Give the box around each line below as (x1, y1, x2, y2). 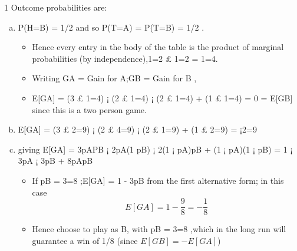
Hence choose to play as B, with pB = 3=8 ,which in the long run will (32, 223, 286, 235)
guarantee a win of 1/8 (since (32, 234, 138, 246)
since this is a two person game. (32, 103, 147, 115)
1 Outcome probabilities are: (4, 1, 107, 13)
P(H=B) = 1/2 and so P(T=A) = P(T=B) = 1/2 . (18, 21, 204, 33)
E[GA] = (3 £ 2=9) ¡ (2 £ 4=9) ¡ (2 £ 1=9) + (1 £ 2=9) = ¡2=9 (18, 123, 257, 136)
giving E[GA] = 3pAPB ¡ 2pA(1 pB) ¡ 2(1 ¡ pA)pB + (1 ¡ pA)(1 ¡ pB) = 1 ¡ (18, 143, 293, 155)
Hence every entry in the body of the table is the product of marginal (32, 41, 284, 53)
